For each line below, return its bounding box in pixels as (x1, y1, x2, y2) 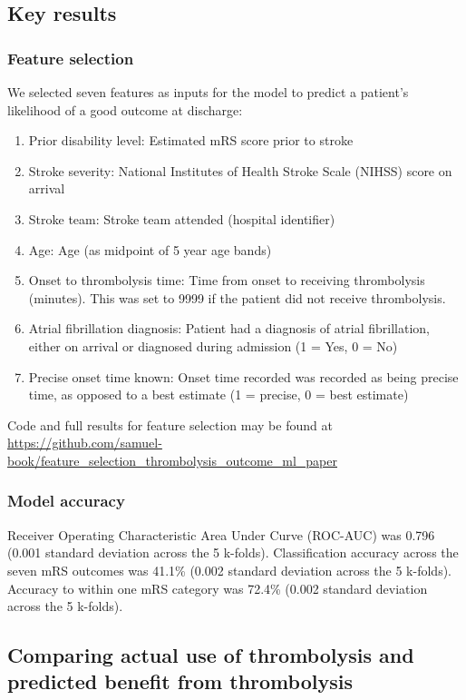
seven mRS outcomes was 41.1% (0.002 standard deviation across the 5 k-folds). (7, 560, 451, 579)
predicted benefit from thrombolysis (7, 667, 353, 695)
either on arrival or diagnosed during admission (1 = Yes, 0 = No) (28, 336, 398, 355)
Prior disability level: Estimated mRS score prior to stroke (28, 131, 354, 150)
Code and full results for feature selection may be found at (7, 415, 333, 434)
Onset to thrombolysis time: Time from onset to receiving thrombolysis (28, 271, 425, 290)
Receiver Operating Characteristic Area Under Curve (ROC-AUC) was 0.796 (7, 525, 435, 544)
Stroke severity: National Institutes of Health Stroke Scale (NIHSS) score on (28, 161, 452, 180)
